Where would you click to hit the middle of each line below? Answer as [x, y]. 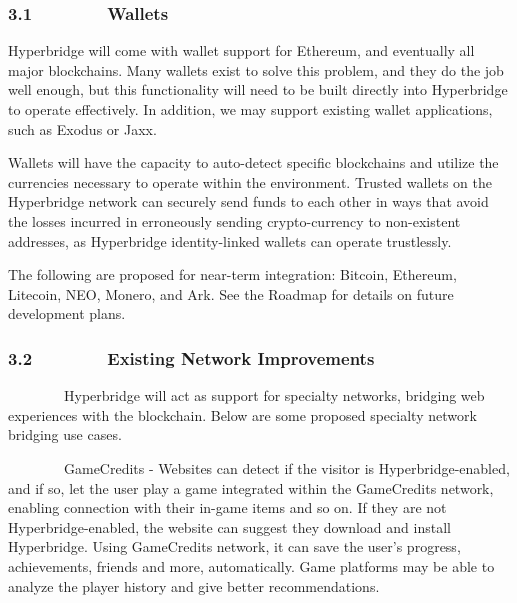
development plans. [67, 313]
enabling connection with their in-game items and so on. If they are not [227, 507]
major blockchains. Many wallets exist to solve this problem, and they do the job [256, 69]
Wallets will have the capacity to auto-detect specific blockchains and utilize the [253, 162]
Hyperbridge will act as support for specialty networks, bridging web [274, 395]
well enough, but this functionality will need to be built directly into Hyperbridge [258, 89]
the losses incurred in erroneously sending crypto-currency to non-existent [234, 220]
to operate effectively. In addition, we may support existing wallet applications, [250, 109]
